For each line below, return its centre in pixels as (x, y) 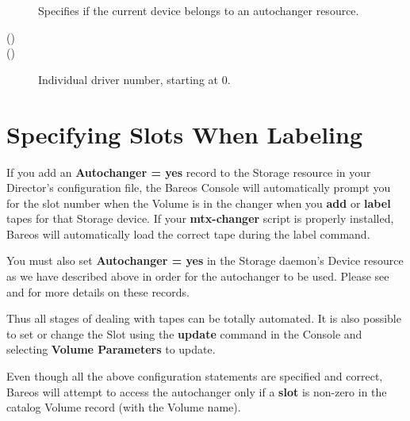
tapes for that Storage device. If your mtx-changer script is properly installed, (200, 218)
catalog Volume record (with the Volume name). (124, 407)
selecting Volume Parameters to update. (111, 349)
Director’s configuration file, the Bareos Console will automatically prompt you (199, 188)
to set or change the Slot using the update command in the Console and (184, 333)
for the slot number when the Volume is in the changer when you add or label (199, 203)
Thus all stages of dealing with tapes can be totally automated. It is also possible (204, 318)
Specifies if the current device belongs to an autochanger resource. (199, 10)
